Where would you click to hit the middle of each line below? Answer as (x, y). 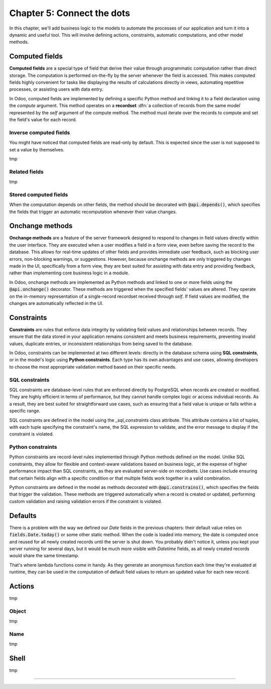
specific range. (25, 411)
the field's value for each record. (43, 119)
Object (18, 611)
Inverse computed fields (40, 132)
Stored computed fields (39, 195)
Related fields (26, 171)
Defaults (23, 516)
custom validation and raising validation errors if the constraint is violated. (86, 501)
